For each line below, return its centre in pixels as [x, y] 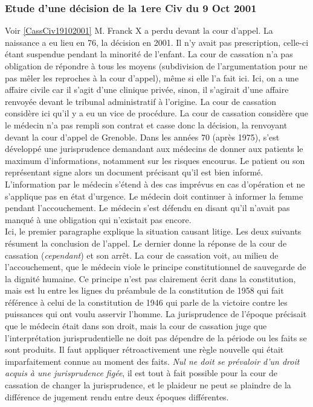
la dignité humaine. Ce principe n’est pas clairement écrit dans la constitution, [150, 278]
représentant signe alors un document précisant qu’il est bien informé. [134, 172]
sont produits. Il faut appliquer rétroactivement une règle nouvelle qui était [144, 349]
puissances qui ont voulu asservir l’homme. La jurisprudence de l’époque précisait [156, 314]
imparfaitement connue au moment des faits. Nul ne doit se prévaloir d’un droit [152, 361]
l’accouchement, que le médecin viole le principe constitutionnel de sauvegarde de [156, 267]
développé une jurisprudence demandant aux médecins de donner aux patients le [154, 149]
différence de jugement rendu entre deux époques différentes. [117, 396]
